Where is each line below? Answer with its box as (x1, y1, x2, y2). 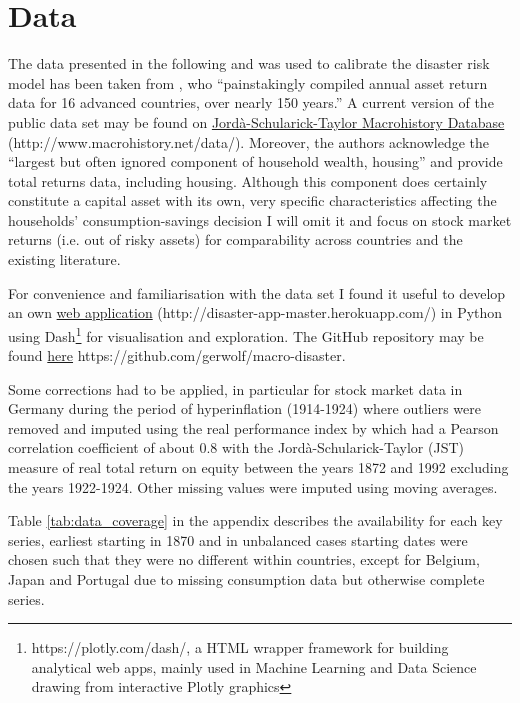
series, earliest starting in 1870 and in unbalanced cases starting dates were (8, 529, 468, 550)
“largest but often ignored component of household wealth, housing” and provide (8, 151, 503, 172)
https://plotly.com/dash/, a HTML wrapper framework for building (31, 637, 449, 658)
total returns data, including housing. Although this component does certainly (8, 170, 488, 191)
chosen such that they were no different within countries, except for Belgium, (8, 549, 480, 570)
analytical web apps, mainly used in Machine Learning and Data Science (31, 656, 477, 677)
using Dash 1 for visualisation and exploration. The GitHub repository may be (8, 322, 484, 346)
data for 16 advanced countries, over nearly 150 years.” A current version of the (8, 92, 494, 113)
